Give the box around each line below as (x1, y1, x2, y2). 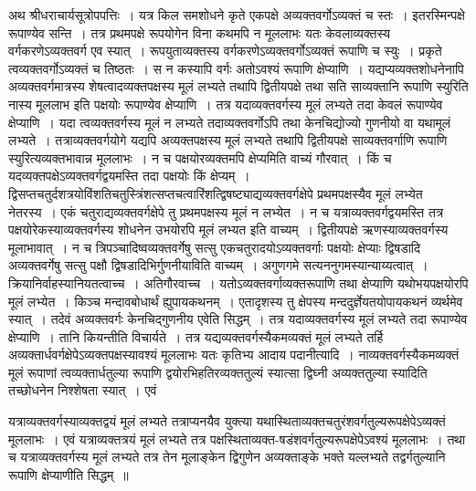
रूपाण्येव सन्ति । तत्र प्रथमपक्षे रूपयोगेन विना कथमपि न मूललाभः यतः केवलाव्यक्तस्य (8, 23, 390, 42)
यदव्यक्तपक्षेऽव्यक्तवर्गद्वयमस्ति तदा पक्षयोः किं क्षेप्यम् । (8, 166, 250, 185)
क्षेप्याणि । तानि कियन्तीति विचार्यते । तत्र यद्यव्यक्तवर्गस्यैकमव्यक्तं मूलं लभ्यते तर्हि (8, 327, 384, 346)
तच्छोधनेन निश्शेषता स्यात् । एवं (8, 381, 157, 400)
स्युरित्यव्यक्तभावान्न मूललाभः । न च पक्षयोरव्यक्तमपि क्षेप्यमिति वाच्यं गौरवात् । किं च (8, 148, 392, 167)
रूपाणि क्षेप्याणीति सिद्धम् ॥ (8, 465, 129, 484)
